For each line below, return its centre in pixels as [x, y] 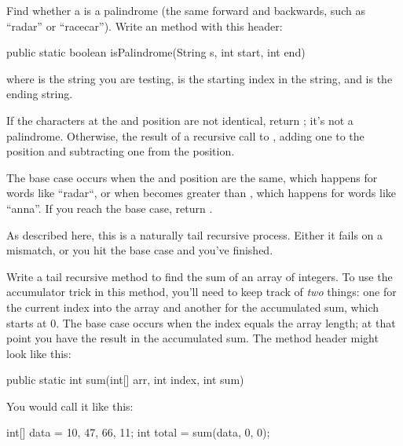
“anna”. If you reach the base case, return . [110, 208]
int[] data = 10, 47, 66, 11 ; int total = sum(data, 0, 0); [138, 432]
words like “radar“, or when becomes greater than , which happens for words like [201, 193]
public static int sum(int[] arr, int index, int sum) [125, 380]
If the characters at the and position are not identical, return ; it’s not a [180, 120]
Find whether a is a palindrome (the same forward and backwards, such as [186, 10]
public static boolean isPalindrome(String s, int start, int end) [156, 52]
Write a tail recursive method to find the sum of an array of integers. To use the [200, 276]
